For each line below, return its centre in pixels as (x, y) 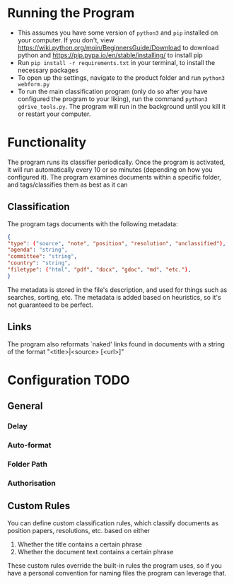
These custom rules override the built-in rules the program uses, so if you (115, 565)
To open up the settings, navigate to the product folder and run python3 (121, 77)
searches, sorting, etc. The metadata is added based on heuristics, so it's (114, 297)
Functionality (47, 142)
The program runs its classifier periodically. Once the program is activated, (116, 162)
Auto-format (29, 445)
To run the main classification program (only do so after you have (112, 91)
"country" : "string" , (39, 263)
